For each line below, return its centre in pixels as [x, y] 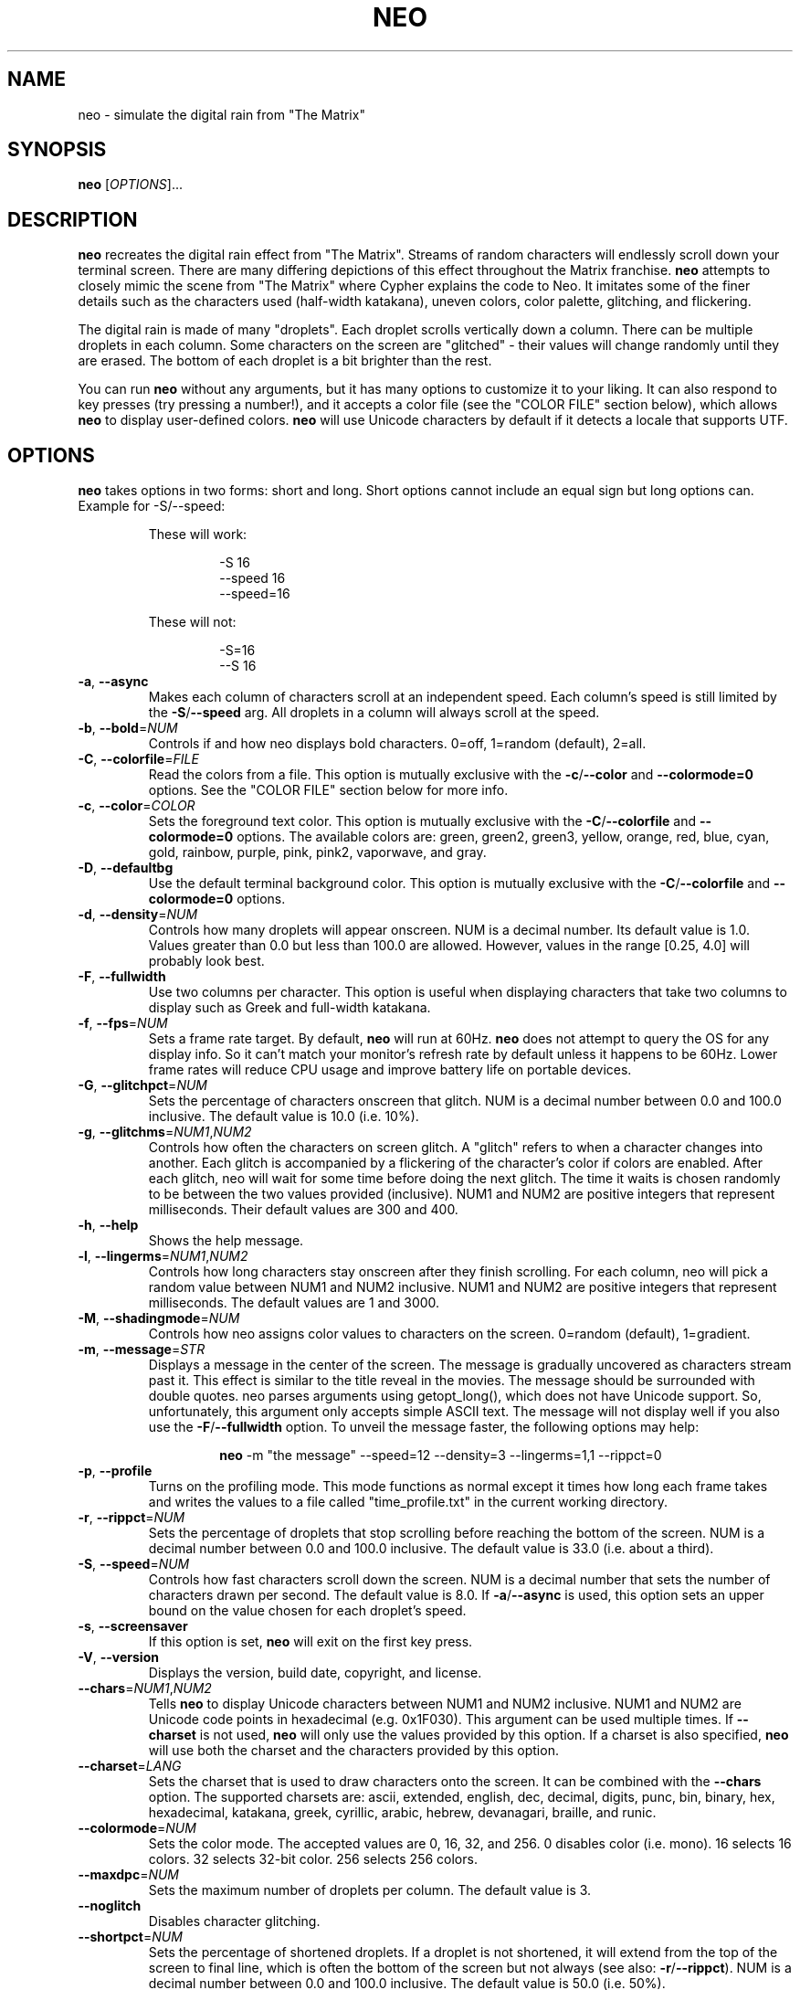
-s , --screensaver [133, 1626]
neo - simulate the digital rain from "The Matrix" [221, 114]
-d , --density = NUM [138, 915]
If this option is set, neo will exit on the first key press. [311, 1642]
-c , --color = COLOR [137, 806]
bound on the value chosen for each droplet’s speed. [307, 1611]
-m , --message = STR [142, 1350]
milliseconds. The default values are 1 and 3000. [294, 1303]
